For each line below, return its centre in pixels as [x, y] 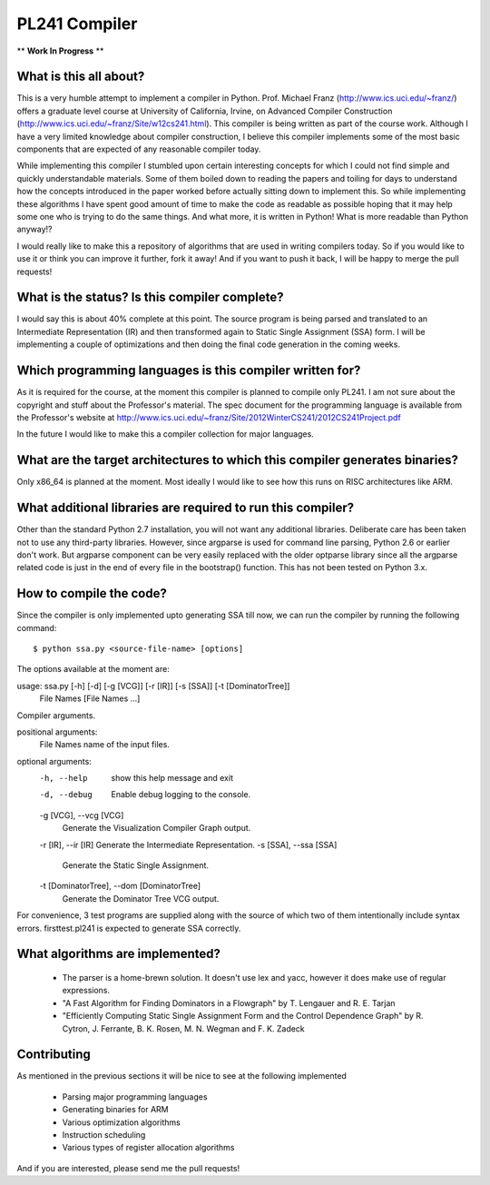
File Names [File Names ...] [90, 698]
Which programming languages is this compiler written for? [189, 371]
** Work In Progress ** [60, 51]
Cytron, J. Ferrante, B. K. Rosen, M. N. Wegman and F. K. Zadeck [184, 1028]
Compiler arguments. [56, 715]
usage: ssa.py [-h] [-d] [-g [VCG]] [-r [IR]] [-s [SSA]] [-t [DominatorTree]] [153, 686]
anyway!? [34, 229]
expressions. [86, 991]
